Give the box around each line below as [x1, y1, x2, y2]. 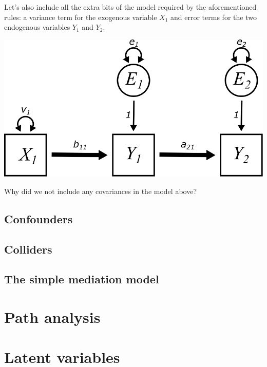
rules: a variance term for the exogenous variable [4, 11, 157, 22]
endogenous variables [4, 22, 70, 32]
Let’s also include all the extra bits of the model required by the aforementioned [4, 2, 257, 12]
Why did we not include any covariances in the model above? [4, 185, 197, 196]
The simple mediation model [4, 271, 159, 287]
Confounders [4, 210, 73, 226]
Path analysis [4, 306, 101, 327]
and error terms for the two [170, 11, 257, 22]
